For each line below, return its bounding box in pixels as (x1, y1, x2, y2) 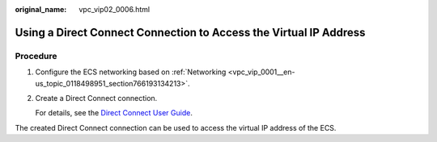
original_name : (15, 5, 67, 14)
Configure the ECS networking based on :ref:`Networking (35, 67, 227, 77)
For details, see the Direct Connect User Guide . (35, 108, 193, 118)
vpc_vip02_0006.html (78, 5, 150, 14)
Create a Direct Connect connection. (35, 93, 158, 102)
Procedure (15, 50, 57, 61)
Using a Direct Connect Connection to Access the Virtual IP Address (15, 25, 366, 40)
